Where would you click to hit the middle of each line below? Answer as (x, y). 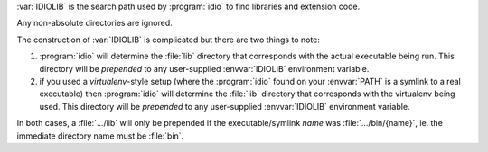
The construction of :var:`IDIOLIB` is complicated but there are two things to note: (169, 40)
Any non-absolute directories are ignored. (95, 23)
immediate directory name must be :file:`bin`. (100, 136)
